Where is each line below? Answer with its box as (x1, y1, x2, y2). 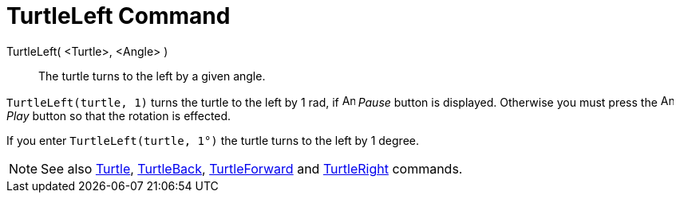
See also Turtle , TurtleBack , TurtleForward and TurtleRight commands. (41, 160, 463, 177)
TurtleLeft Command (6, 2, 231, 29)
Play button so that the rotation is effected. (6, 108, 231, 123)
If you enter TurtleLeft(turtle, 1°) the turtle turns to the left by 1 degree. (6, 133, 419, 147)
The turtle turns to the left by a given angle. (38, 68, 266, 83)
